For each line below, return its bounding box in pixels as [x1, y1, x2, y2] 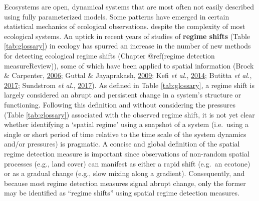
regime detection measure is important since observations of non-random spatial [4, 148, 249, 158]
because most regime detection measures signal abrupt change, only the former [4, 177, 246, 188]
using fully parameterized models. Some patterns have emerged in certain [4, 11, 229, 21]
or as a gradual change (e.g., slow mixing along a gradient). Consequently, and [4, 168, 245, 178]
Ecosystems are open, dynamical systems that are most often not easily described [4, 1, 254, 11]
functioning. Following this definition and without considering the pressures [4, 99, 235, 109]
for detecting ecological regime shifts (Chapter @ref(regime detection [4, 50, 215, 60]
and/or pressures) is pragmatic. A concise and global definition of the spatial [4, 138, 240, 149]
